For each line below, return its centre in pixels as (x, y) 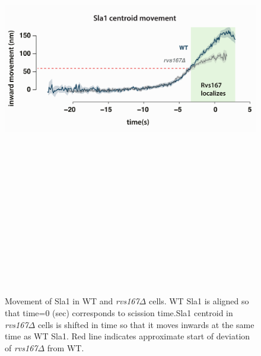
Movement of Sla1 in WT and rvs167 (72, 301)
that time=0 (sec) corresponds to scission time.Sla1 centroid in (119, 313)
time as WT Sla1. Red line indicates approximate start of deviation (128, 336)
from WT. (66, 347)
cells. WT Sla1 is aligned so (199, 301)
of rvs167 (21, 347)
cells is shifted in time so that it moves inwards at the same (146, 324)
